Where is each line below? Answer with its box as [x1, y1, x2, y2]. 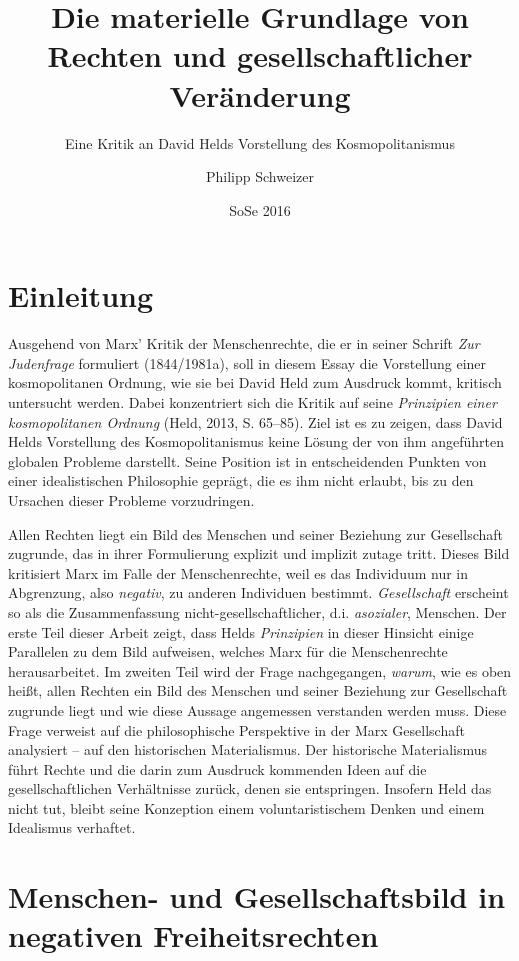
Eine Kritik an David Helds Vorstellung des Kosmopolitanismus [65, 132, 455, 153]
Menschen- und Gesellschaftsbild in [8, 876, 506, 917]
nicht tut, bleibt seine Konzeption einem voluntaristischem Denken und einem [8, 797, 485, 818]
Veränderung [169, 74, 351, 115]
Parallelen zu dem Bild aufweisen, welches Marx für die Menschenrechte [8, 641, 448, 662]
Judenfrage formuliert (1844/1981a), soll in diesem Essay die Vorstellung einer [8, 352, 487, 373]
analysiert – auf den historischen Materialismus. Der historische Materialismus [8, 739, 488, 760]
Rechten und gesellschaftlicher [47, 35, 473, 76]
